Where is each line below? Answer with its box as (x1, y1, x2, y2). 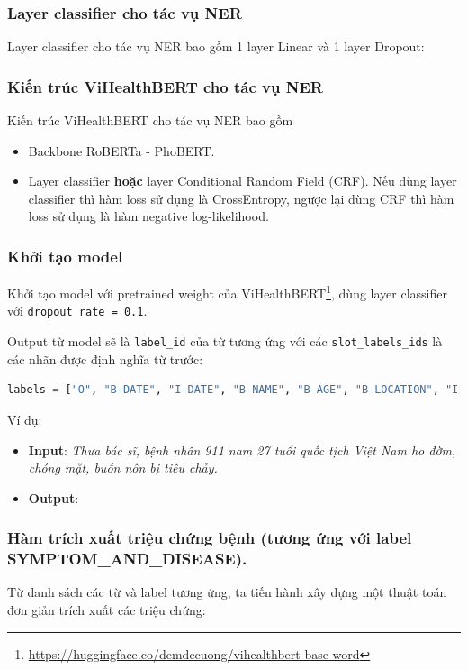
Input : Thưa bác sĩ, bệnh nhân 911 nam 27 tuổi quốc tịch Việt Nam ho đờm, (28, 440, 456, 459)
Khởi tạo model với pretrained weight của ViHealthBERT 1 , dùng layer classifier (7, 281, 447, 302)
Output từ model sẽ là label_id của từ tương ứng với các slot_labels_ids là (7, 332, 443, 351)
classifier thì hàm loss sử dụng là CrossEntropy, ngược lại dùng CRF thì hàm (28, 188, 454, 207)
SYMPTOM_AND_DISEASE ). (7, 547, 247, 570)
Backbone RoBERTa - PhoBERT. (28, 141, 215, 160)
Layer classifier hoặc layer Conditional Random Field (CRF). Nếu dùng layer (28, 171, 457, 190)
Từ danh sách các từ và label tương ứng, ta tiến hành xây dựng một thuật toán (7, 583, 447, 601)
